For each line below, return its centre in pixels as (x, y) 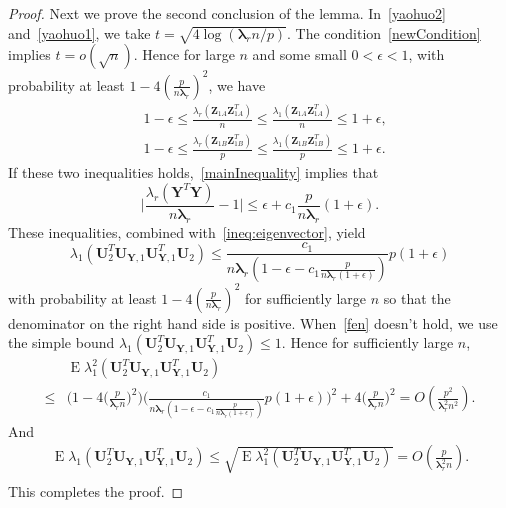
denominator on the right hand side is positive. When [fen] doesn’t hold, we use (253, 322)
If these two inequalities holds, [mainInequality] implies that (193, 172)
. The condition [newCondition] (383, 32)
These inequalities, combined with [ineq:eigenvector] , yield (187, 231)
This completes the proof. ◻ (96, 491)
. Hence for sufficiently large (367, 342)
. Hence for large (184, 54)
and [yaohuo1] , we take (79, 32)
